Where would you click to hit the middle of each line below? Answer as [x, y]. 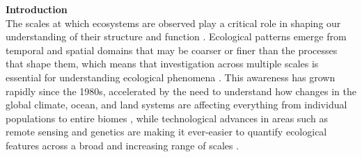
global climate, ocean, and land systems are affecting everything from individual [176, 105]
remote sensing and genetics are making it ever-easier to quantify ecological [166, 132]
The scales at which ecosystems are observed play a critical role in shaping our [173, 23]
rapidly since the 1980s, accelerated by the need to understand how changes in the [181, 91]
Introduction [37, 9]
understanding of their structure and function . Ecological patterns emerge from [176, 36]
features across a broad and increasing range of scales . [123, 145]
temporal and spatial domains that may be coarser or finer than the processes [172, 50]
